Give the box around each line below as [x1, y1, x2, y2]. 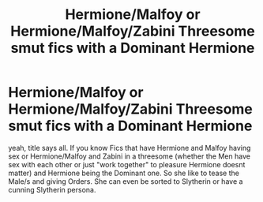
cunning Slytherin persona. [8, 185, 96, 194]
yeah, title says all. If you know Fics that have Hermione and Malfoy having [8, 143, 251, 152]
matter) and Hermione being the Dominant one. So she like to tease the [8, 168, 239, 178]
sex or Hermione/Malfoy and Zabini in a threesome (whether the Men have [8, 151, 251, 161]
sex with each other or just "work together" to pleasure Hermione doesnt [8, 159, 246, 169]
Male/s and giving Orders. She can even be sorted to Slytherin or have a [8, 176, 243, 186]
